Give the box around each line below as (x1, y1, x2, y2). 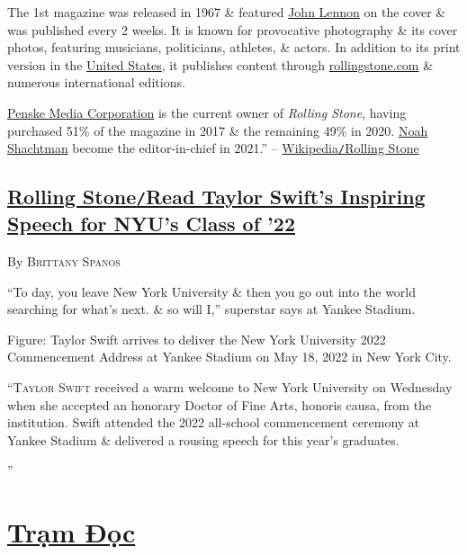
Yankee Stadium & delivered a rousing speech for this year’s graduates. (7, 430, 400, 449)
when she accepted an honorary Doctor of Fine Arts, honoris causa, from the (7, 395, 432, 414)
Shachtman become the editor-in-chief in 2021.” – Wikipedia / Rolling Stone (7, 139, 419, 157)
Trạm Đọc (7, 514, 136, 551)
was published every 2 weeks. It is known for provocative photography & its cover (7, 20, 458, 39)
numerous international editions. (7, 73, 185, 92)
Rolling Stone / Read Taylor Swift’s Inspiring (7, 183, 426, 210)
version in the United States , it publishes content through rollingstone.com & (7, 55, 434, 74)
